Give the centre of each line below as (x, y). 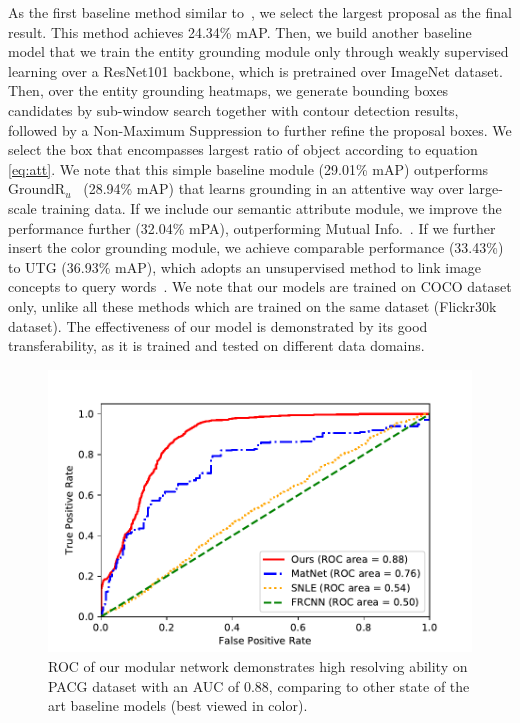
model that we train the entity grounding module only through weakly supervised (258, 51)
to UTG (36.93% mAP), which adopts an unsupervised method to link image (245, 266)
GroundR (37, 188)
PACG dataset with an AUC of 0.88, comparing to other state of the (259, 685)
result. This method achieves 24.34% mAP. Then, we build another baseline (240, 31)
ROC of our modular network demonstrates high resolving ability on (258, 665)
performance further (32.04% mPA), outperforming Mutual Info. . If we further (252, 227)
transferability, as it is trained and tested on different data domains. (216, 345)
